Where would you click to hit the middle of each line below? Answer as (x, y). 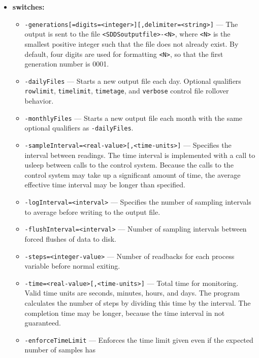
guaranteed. (43, 323)
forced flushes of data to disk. (70, 238)
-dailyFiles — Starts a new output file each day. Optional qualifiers (133, 80)
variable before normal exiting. (72, 266)
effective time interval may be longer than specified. (105, 185)
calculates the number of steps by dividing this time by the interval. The (138, 303)
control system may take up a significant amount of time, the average (133, 174)
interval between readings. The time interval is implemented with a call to (140, 155)
